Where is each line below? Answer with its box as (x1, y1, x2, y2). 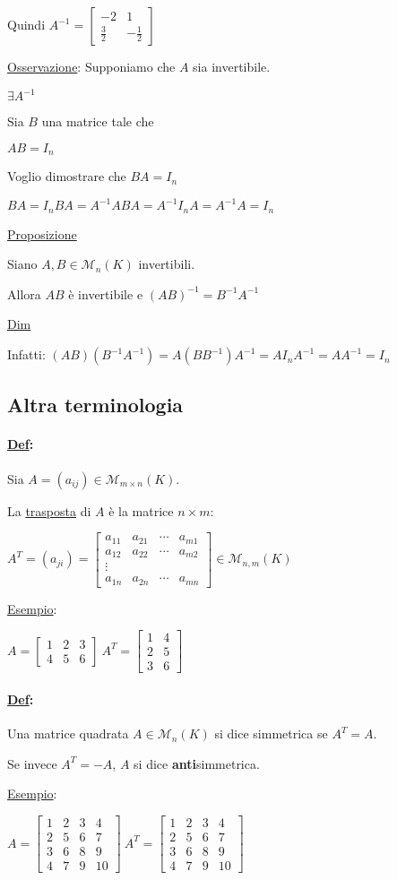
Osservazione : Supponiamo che (7, 57, 176, 75)
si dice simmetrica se (214, 724, 328, 743)
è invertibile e (68, 284, 143, 303)
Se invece (7, 754, 57, 772)
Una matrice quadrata (7, 724, 129, 743)
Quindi (7, 15, 46, 33)
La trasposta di (7, 501, 91, 520)
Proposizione (7, 224, 77, 243)
